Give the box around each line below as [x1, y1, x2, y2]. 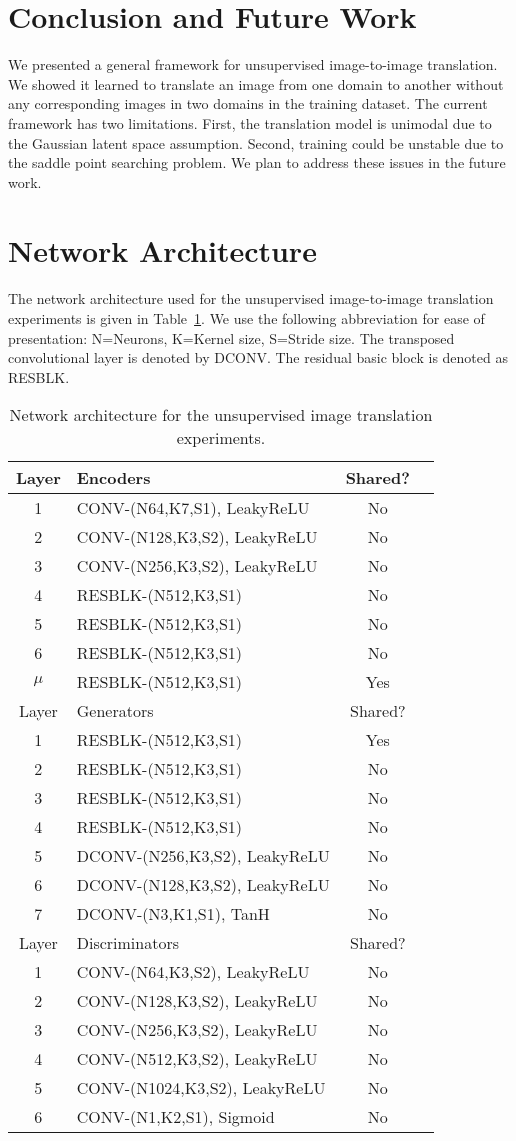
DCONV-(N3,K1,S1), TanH [76, 902, 270, 926]
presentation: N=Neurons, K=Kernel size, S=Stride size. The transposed [8, 327, 455, 348]
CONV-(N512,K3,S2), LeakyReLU [76, 1047, 318, 1071]
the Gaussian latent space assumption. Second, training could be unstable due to [8, 132, 504, 153]
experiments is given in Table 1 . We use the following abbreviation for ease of [8, 308, 485, 328]
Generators [76, 699, 154, 723]
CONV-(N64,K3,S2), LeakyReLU [76, 960, 310, 984]
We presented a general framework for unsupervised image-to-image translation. [8, 54, 498, 75]
